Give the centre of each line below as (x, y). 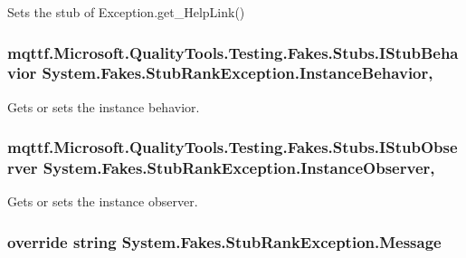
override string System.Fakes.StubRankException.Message (224, 241)
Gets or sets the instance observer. (103, 201)
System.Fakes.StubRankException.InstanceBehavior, (238, 73)
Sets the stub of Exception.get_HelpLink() (126, 12)
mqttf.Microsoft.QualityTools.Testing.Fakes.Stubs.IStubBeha (233, 52)
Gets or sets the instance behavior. (104, 106)
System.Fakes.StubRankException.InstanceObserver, (239, 168)
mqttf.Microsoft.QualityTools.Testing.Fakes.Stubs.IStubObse (233, 147)
